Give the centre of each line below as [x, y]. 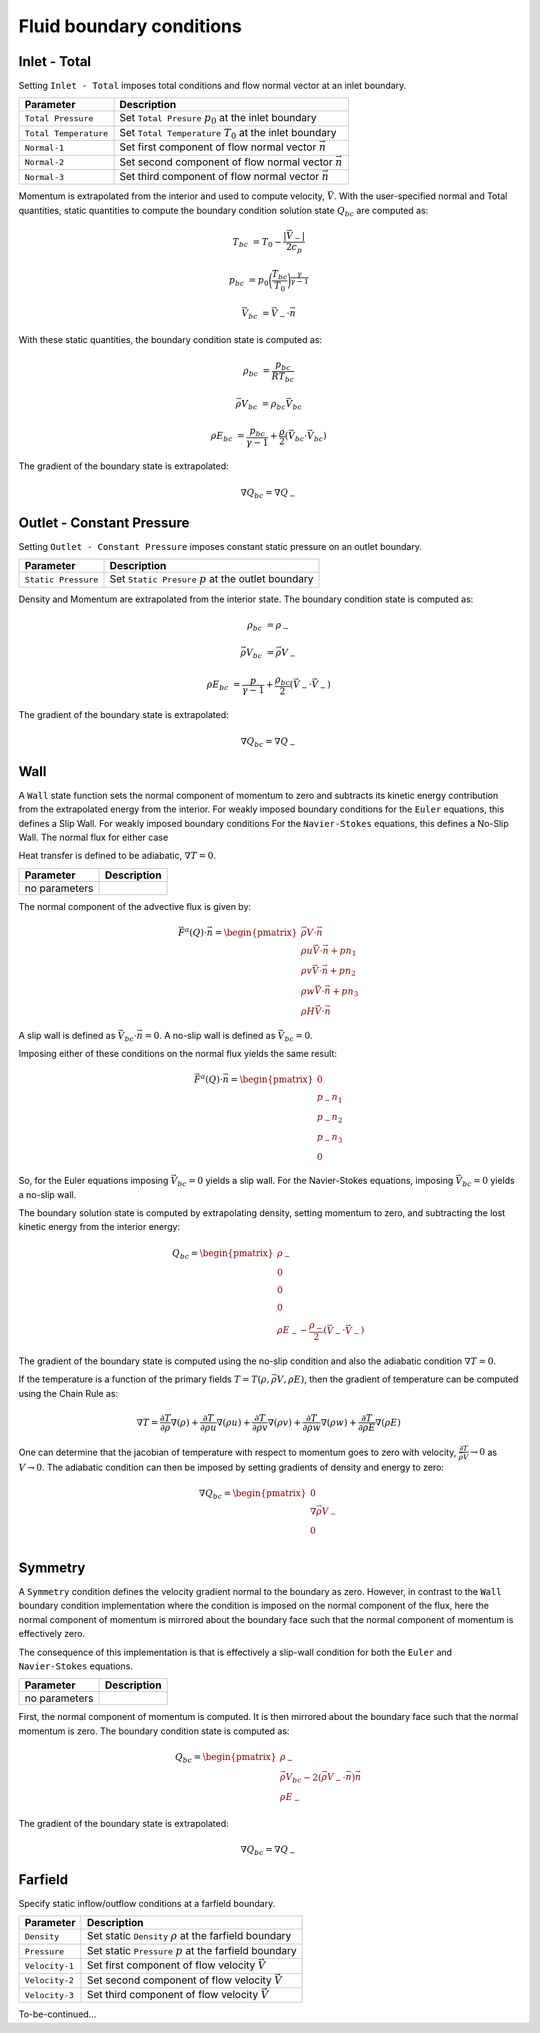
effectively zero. [51, 1634]
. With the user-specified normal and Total [420, 196]
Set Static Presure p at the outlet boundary [211, 579]
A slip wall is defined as [67, 1035]
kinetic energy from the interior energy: [99, 1227]
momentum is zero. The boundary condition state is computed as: [154, 1731]
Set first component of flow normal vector [218, 147]
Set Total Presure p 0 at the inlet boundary [218, 119]
